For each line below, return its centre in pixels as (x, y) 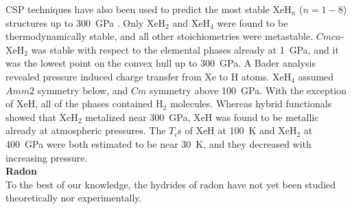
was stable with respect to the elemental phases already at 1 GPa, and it (185, 49)
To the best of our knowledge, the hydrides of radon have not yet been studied (171, 184)
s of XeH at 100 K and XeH (237, 130)
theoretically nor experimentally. (74, 198)
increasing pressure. (47, 157)
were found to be (253, 22)
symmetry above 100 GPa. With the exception (248, 90)
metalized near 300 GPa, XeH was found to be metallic (202, 117)
